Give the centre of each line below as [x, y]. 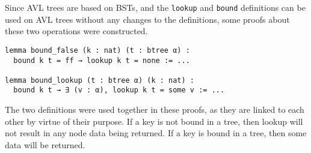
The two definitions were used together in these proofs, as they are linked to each [155, 109]
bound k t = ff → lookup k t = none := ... [102, 60]
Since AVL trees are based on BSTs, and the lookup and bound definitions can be [155, 7]
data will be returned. [45, 144]
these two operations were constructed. [76, 31]
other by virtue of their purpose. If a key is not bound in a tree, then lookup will [154, 121]
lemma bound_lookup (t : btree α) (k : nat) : [100, 80]
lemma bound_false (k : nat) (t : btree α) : [97, 50]
